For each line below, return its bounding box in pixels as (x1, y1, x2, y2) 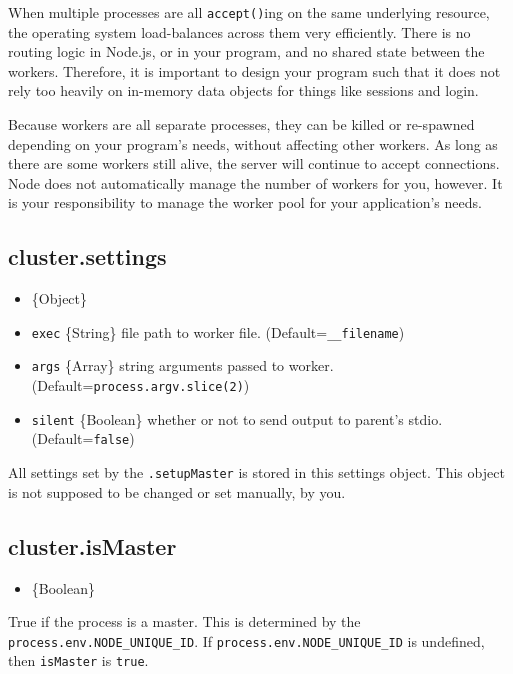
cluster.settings (8, 241, 167, 272)
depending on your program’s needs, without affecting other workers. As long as (8, 133, 498, 154)
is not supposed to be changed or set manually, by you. (8, 481, 346, 502)
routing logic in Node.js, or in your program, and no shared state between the (8, 41, 485, 62)
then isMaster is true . (8, 650, 149, 671)
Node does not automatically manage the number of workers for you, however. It (8, 172, 503, 193)
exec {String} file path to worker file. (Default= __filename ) (31, 321, 405, 342)
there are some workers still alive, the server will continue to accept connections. (8, 153, 500, 174)
